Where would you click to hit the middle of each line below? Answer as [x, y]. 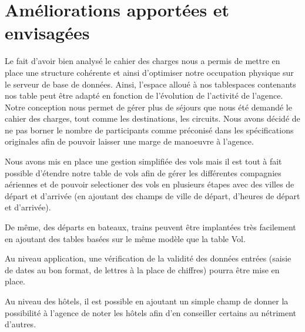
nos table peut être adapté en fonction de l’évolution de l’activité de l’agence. [144, 95]
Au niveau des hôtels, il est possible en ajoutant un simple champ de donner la [147, 301]
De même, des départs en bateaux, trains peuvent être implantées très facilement [150, 227]
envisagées [47, 33]
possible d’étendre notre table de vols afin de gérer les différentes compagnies [143, 172]
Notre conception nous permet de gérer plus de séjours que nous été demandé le [148, 107]
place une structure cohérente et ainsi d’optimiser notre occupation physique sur [149, 72]
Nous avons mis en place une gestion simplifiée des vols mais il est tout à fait [143, 161]
